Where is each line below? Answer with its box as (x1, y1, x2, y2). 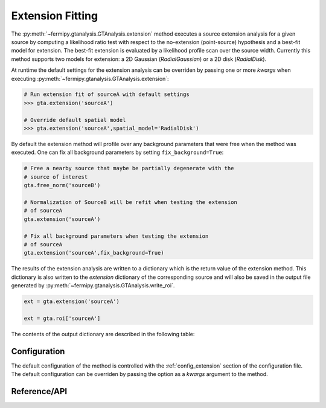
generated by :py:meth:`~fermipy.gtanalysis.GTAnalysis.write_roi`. (11, 282, 175, 289)
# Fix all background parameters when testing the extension (24, 232, 209, 240)
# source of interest (24, 173, 88, 180)
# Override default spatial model (24, 116, 126, 123)
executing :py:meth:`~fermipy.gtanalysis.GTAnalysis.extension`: (11, 75, 169, 82)
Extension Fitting (11, 9, 98, 22)
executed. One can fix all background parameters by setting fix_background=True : (11, 148, 224, 156)
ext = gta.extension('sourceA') (24, 298, 120, 305)
